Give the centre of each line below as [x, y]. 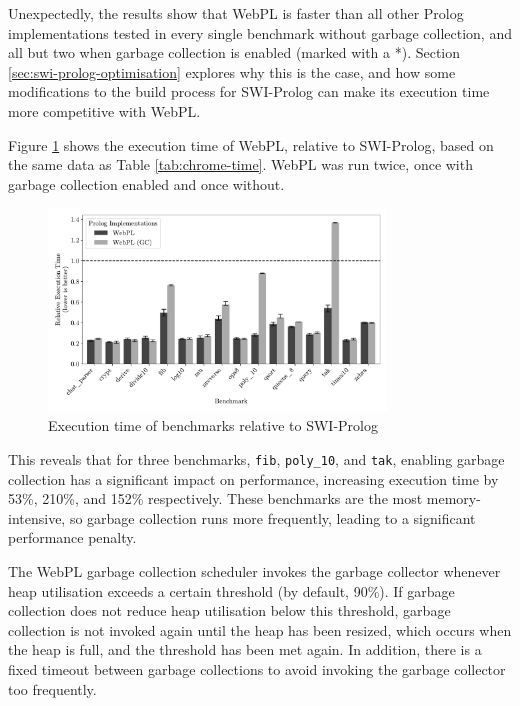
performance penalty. [72, 537]
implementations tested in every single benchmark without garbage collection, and [260, 32]
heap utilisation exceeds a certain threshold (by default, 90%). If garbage [231, 590]
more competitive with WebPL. [104, 110]
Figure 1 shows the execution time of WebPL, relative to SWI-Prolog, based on [251, 144]
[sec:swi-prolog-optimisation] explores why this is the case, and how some [232, 71]
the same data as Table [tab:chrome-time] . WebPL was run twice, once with [240, 164]
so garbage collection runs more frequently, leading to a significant [272, 517]
